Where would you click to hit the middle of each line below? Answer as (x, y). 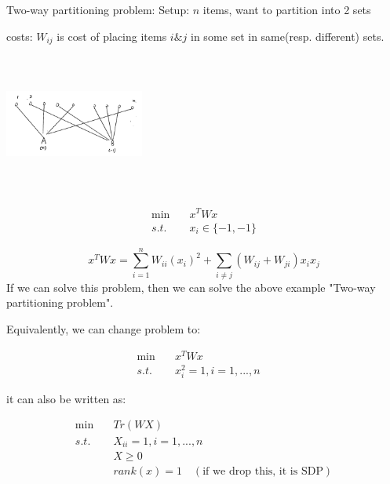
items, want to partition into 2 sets (287, 9)
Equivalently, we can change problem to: (104, 328)
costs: (20, 36)
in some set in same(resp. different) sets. (288, 36)
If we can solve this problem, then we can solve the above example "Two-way (191, 287)
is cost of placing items (112, 36)
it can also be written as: (66, 398)
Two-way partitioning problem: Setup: (98, 9)
